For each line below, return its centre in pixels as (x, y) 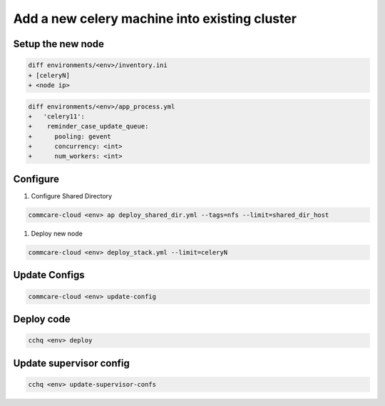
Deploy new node (57, 233)
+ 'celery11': (57, 116)
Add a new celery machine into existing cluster (155, 19)
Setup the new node (59, 44)
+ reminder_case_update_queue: (88, 126)
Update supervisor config (71, 363)
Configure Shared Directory (72, 196)
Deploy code (42, 319)
